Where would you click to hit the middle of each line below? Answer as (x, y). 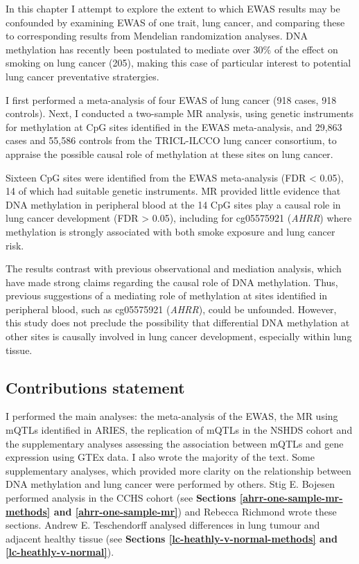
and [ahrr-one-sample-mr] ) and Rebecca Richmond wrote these (195, 511)
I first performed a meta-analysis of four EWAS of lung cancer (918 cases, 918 (171, 99)
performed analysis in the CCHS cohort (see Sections (121, 498)
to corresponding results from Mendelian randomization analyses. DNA (157, 36)
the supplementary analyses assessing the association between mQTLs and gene (175, 443)
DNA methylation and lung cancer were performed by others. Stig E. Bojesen (170, 484)
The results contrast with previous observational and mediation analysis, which (174, 268)
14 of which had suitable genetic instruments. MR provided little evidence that (173, 191)
